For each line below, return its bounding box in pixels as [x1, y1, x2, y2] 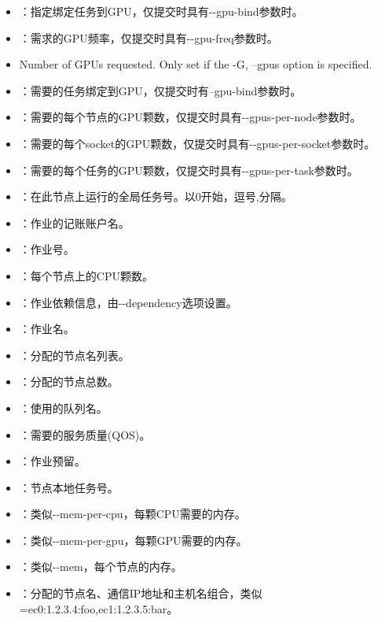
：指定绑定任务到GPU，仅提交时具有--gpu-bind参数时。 [19, 3, 303, 19]
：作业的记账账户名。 [19, 214, 130, 231]
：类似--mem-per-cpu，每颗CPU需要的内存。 [19, 505, 246, 522]
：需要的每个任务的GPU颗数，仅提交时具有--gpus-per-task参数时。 [19, 161, 358, 178]
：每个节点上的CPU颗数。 [19, 267, 153, 283]
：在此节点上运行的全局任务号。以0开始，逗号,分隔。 [19, 188, 292, 205]
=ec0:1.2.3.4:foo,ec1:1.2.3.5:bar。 [19, 600, 178, 616]
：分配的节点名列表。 [19, 346, 130, 363]
